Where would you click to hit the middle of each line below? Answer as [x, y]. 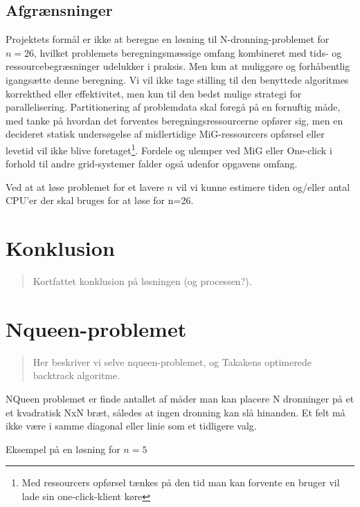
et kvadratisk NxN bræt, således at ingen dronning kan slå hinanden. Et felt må [175, 412]
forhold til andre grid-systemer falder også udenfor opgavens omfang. [152, 164]
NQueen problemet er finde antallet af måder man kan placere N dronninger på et [180, 399]
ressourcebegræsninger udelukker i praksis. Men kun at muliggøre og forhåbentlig [178, 66]
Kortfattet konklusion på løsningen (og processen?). [142, 281]
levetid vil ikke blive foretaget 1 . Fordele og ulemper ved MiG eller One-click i [169, 149]
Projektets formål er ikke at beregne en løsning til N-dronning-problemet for [168, 39]
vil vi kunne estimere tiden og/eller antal [263, 186]
